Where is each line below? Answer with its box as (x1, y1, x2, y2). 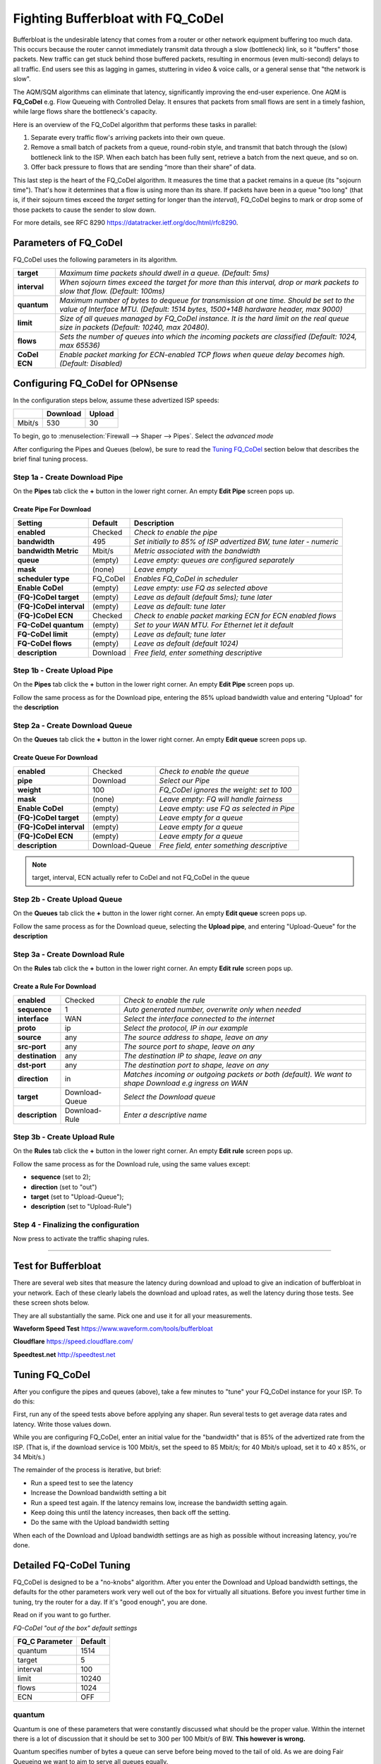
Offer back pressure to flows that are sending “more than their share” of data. (30, 163, 257, 171)
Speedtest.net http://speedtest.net (13, 1350, 116, 1358)
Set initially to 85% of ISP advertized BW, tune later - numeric (134, 536, 339, 546)
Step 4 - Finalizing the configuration (13, 1220, 140, 1230)
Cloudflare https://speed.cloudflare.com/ (13, 1337, 133, 1346)
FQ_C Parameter (17, 1636, 73, 1646)
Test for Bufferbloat (13, 1260, 102, 1272)
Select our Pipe (159, 775, 210, 785)
